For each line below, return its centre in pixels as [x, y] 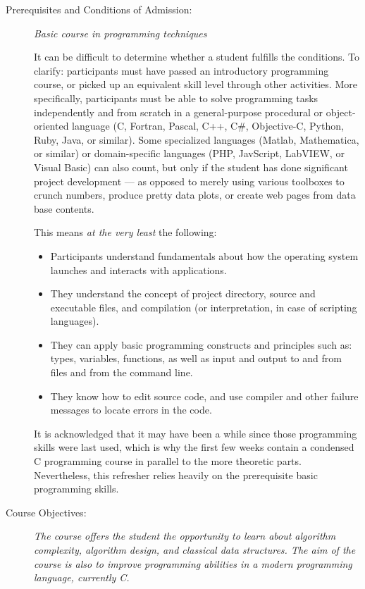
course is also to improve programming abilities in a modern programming [193, 563]
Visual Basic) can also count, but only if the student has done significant [191, 167]
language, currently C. [82, 577]
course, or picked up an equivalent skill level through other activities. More [196, 84]
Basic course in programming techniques [120, 33]
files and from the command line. [122, 372]
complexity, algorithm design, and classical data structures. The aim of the [195, 550]
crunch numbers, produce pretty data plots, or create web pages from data [195, 195]
